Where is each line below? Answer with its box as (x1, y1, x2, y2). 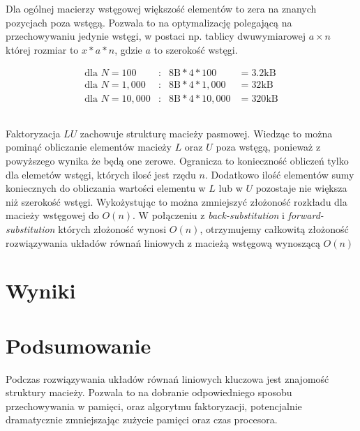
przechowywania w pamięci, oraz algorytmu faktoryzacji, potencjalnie (6, 398, 302, 413)
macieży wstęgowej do (6, 208, 99, 222)
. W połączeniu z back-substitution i (133, 208, 285, 222)
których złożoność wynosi (58, 222, 167, 236)
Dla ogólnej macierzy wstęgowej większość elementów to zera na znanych (6, 1, 317, 15)
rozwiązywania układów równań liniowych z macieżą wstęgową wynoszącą (6, 235, 320, 250)
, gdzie (114, 42, 142, 56)
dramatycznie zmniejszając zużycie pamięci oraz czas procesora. (6, 412, 278, 427)
